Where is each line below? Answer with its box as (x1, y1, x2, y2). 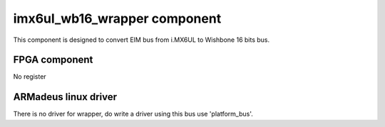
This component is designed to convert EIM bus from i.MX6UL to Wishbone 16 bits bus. (13, 35, 270, 44)
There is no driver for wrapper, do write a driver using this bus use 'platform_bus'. (13, 110, 253, 118)
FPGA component (13, 54, 93, 66)
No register (13, 72, 46, 81)
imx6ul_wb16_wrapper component (13, 11, 222, 26)
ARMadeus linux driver (13, 91, 118, 103)
